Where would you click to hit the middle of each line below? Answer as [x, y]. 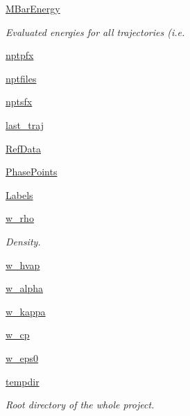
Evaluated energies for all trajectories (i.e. [95, 32]
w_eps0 [22, 357]
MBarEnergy [33, 8]
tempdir [23, 381]
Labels [19, 194]
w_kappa [26, 311]
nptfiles [21, 78]
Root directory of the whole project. [80, 405]
